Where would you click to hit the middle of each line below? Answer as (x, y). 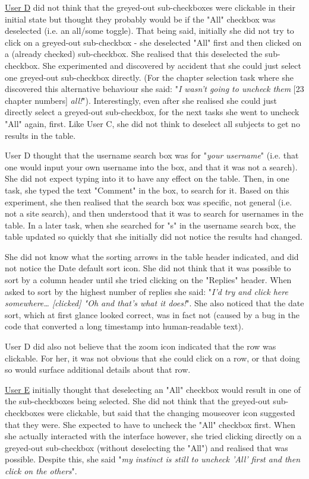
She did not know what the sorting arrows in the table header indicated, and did (152, 256)
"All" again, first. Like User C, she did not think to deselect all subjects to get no (152, 123)
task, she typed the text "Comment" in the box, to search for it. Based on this (147, 190)
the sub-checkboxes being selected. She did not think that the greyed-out (138, 401)
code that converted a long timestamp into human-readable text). (124, 326)
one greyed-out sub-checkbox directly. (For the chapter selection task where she (149, 77)
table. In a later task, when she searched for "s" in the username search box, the (150, 225)
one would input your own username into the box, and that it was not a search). (151, 166)
